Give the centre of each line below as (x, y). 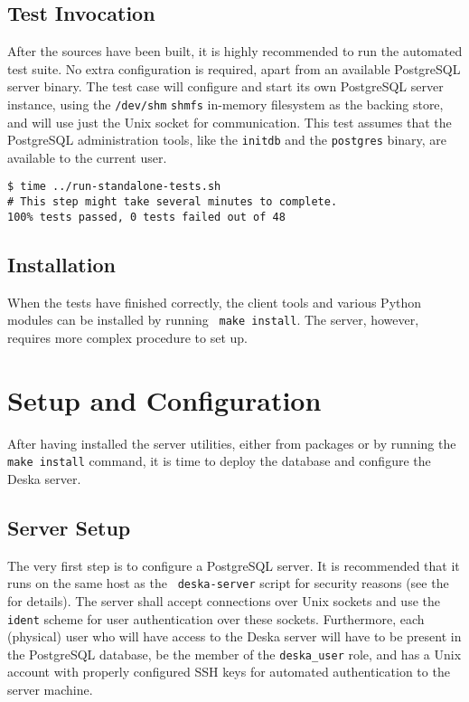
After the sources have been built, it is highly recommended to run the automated (235, 51)
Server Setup (69, 527)
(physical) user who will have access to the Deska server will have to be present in (234, 636)
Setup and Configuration (164, 399)
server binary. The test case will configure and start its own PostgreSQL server (225, 86)
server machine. (50, 690)
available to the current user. (87, 157)
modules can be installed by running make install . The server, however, (213, 320)
